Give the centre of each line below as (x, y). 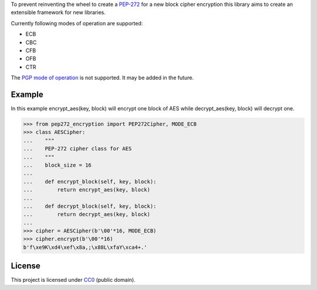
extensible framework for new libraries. (58, 12)
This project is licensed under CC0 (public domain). (73, 280)
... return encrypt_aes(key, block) (87, 190)
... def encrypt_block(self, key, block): (90, 181)
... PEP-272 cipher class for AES (77, 149)
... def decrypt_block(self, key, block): (90, 206)
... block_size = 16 (58, 165)
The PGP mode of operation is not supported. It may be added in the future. (102, 78)
